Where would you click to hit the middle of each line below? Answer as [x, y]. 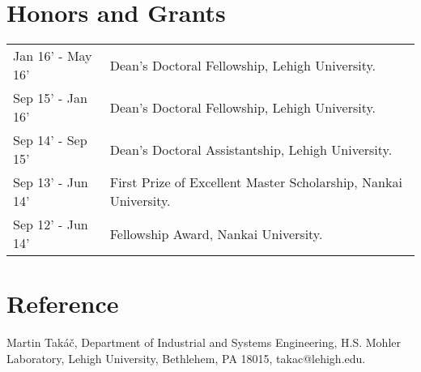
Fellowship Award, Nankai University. [216, 233]
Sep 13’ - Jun [51, 182]
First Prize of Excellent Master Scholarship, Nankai [256, 182]
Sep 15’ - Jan [50, 98]
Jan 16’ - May [53, 56]
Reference [63, 304]
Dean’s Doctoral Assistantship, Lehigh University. [251, 149]
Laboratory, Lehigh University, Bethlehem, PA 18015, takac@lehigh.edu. [186, 358]
